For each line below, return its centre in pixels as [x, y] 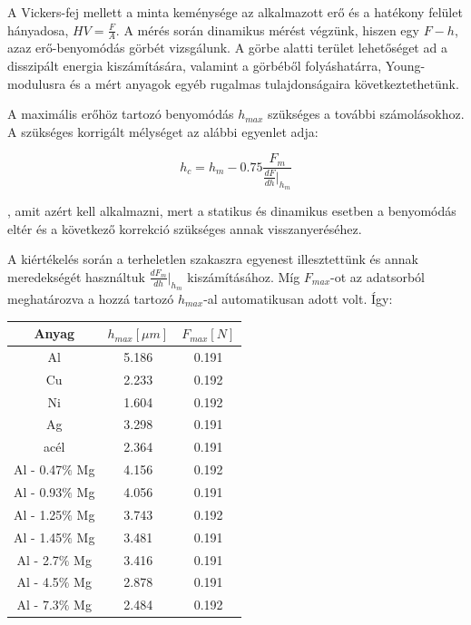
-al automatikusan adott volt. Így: [298, 298]
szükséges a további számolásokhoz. [366, 114]
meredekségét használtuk [76, 276]
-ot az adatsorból [378, 276]
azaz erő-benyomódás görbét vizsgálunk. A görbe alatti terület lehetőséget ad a [227, 48]
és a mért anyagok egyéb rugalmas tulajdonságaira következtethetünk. [264, 83]
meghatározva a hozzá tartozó [91, 298]
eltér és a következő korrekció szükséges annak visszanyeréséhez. [185, 228]
